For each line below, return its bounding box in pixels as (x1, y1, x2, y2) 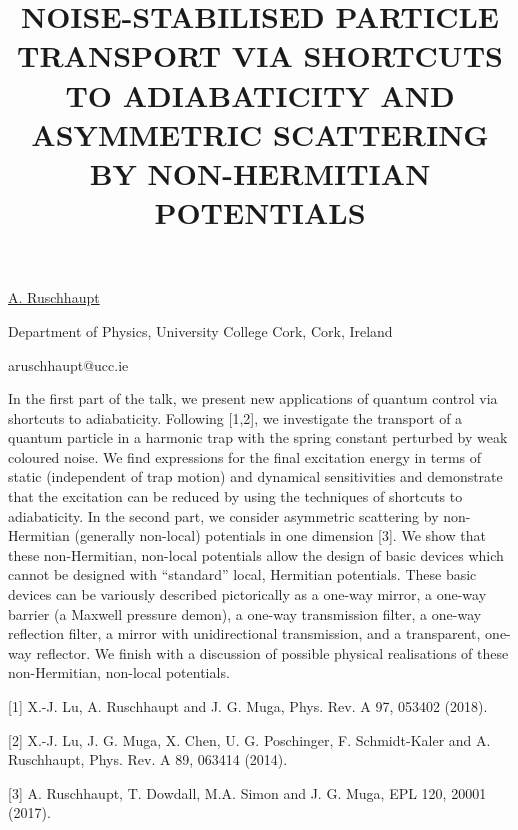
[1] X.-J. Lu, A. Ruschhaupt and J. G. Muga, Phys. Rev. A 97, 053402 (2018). (8, 696, 488, 716)
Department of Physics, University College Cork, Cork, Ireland (8, 320, 393, 341)
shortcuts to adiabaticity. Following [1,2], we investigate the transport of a (8, 407, 463, 428)
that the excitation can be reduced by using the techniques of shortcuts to (8, 486, 463, 507)
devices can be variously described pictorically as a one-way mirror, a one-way (8, 584, 487, 605)
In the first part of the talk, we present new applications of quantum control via (8, 388, 498, 409)
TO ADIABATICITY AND (65, 74, 455, 115)
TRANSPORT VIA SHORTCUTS (17, 35, 503, 76)
